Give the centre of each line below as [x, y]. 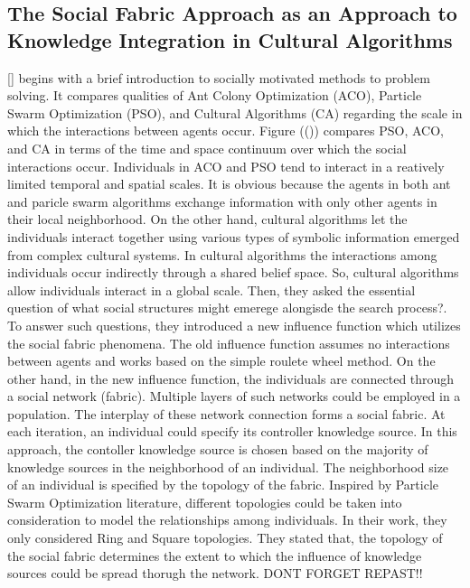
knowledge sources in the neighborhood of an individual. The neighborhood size [228, 467]
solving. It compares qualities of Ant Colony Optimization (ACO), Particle [215, 95]
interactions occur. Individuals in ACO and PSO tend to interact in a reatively [226, 166]
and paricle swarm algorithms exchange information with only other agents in [222, 201]
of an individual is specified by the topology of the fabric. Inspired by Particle [223, 485]
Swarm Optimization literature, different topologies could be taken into [205, 502]
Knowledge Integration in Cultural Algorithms [230, 39]
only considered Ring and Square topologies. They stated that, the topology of [225, 538]
